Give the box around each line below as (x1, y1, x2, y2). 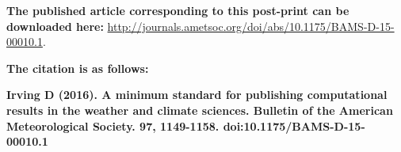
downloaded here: (6, 17, 104, 34)
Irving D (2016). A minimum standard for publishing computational (6, 86, 388, 103)
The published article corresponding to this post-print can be (6, 2, 349, 18)
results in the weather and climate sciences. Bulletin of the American (6, 101, 393, 118)
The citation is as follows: (6, 59, 149, 76)
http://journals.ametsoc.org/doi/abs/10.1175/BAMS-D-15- (107, 17, 395, 34)
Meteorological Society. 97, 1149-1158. (6, 117, 220, 134)
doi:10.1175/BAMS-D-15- (223, 117, 365, 134)
